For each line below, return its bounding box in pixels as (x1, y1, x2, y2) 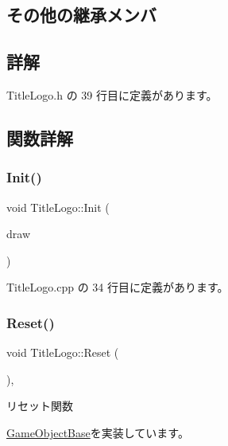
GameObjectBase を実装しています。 (6, 424, 189, 440)
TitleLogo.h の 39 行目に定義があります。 (6, 86, 218, 103)
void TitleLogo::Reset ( (6, 344, 119, 361)
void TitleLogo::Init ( (6, 198, 110, 215)
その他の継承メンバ (6, 2, 157, 27)
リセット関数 (6, 397, 73, 414)
